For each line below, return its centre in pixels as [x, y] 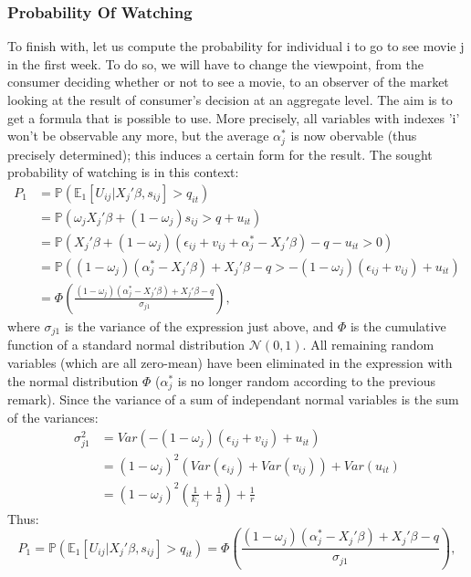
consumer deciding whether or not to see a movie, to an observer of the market [228, 82]
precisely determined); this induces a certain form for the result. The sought [220, 154]
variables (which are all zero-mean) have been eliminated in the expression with [230, 363]
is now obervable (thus [354, 136]
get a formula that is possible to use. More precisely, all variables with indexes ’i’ [234, 117]
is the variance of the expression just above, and [199, 325]
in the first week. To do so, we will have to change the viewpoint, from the [215, 63]
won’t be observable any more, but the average [138, 136]
